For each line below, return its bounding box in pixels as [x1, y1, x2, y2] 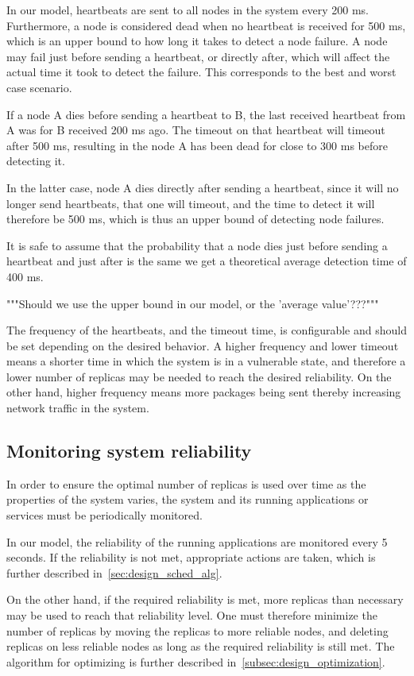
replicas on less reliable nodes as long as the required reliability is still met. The [6, 638, 395, 655]
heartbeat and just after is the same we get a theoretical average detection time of [6, 253, 407, 269]
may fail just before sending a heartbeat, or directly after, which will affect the [6, 48, 390, 64]
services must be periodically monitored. [6, 507, 203, 523]
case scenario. [6, 79, 72, 95]
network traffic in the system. [6, 400, 149, 416]
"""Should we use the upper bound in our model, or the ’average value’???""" [6, 295, 379, 311]
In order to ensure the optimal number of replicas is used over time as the [6, 475, 366, 492]
